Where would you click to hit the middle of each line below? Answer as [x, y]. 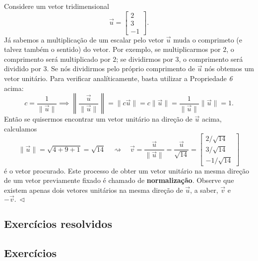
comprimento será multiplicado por [57, 59]
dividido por [23, 68]
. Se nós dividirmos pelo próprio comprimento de [121, 68]
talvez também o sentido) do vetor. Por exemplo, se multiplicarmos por [112, 49]
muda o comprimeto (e [208, 39]
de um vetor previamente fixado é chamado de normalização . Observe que [119, 180]
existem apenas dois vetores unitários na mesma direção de [94, 190]
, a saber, [204, 190]
